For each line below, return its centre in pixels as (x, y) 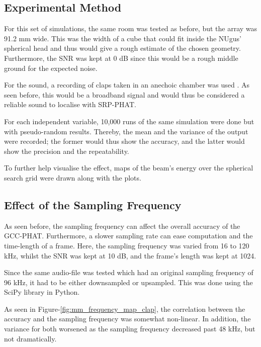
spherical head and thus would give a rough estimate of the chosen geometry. (122, 48)
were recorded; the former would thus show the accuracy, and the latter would (124, 141)
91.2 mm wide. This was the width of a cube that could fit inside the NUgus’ (123, 38)
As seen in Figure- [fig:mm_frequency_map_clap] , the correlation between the (125, 309)
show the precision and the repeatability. (67, 151)
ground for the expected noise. (51, 68)
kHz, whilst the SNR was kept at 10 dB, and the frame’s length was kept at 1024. (130, 255)
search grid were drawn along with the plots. (73, 177)
